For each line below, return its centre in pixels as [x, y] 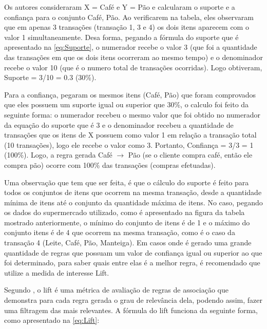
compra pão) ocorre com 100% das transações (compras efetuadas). [110, 164]
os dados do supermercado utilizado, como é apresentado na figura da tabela [125, 212]
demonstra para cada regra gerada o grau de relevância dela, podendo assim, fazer [133, 300]
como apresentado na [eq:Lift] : [52, 320]
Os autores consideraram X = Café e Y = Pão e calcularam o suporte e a [120, 7]
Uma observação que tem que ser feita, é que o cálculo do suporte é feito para [127, 182]
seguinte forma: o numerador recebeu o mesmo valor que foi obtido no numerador [132, 114]
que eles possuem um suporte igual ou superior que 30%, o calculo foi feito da [127, 104]
